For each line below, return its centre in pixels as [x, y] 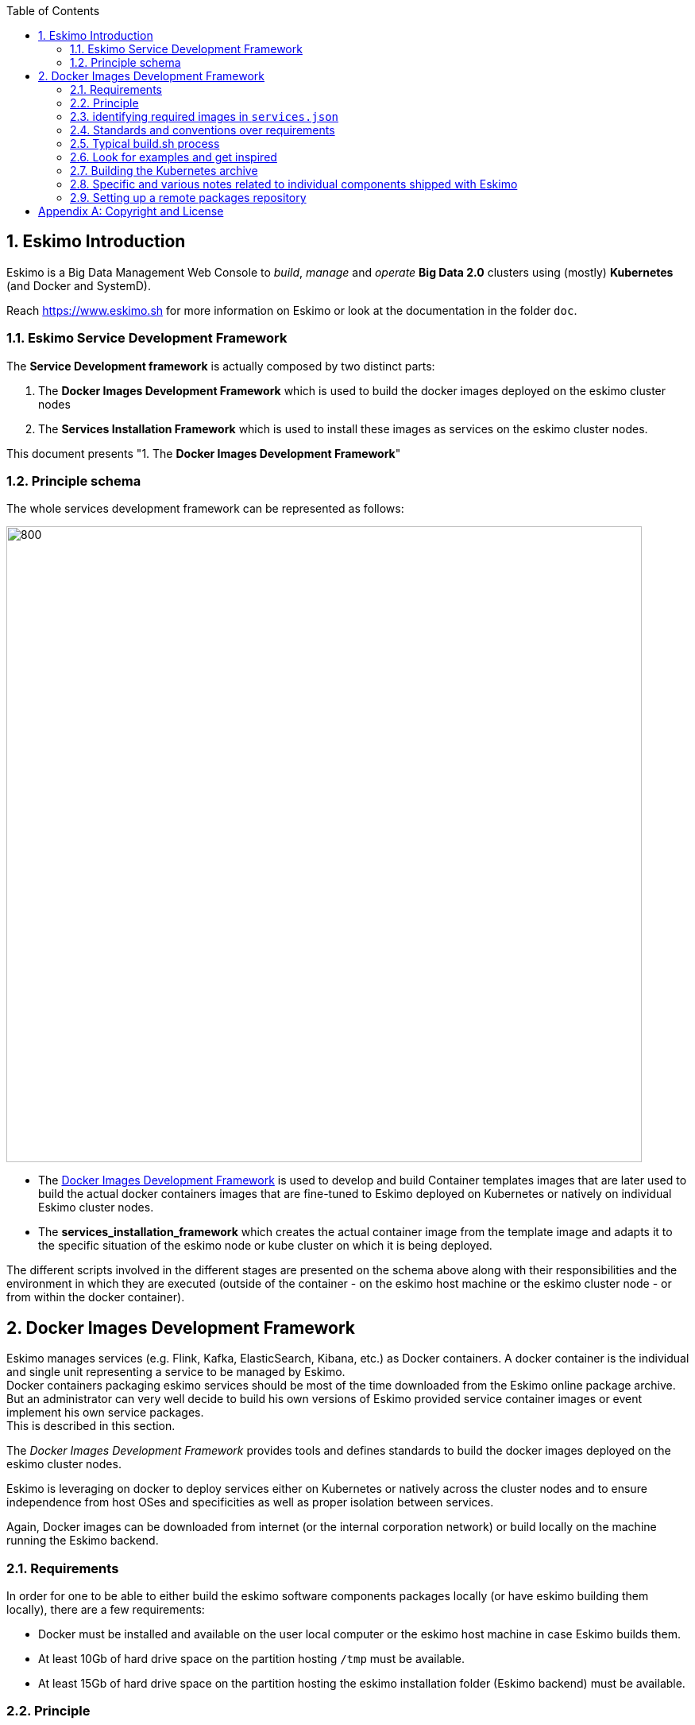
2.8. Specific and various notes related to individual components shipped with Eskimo [294, 184]
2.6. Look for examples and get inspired [174, 157]
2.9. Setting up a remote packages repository [188, 198]
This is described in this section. [91, 1426]
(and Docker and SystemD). [79, 285]
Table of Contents [53, 11]
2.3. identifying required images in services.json [205, 116]
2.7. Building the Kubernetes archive [164, 171]
